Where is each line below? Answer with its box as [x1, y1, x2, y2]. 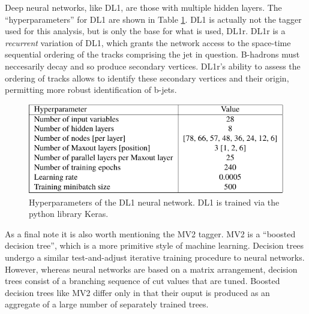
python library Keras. [29, 207, 109, 220]
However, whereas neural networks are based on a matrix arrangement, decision [5, 262, 298, 275]
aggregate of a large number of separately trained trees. [5, 298, 209, 310]
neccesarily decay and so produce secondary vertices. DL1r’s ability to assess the [5, 59, 301, 72]
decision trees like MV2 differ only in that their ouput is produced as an [5, 286, 270, 298]
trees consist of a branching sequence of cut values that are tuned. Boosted [5, 274, 280, 287]
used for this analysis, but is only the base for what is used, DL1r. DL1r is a [5, 25, 286, 37]
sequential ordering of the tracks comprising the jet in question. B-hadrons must [5, 48, 300, 61]
